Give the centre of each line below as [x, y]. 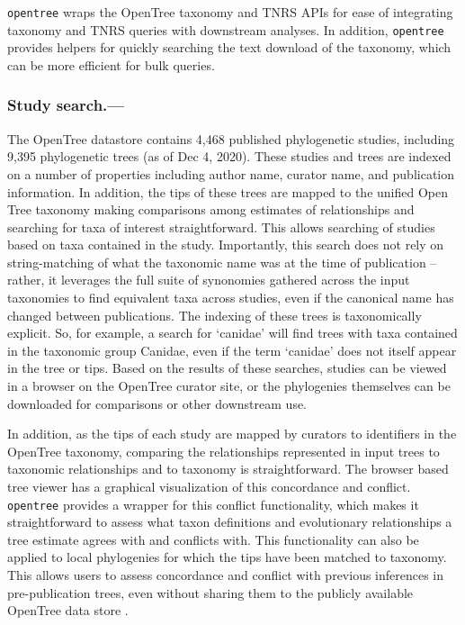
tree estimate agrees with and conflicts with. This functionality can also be [213, 539]
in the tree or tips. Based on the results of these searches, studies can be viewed [227, 368]
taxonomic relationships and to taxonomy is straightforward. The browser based [228, 469]
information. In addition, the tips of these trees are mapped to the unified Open [228, 191]
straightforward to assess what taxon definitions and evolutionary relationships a [230, 522]
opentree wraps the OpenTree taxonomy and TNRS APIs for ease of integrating [230, 12]
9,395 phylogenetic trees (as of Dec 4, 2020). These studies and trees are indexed [229, 156]
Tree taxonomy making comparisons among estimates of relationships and [211, 209]
